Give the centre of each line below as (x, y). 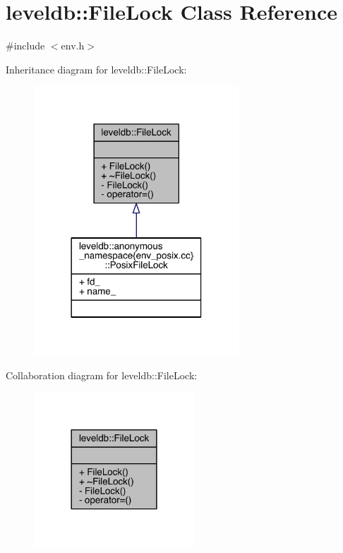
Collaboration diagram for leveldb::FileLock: (102, 375)
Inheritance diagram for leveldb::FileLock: (96, 69)
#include (25, 46)
